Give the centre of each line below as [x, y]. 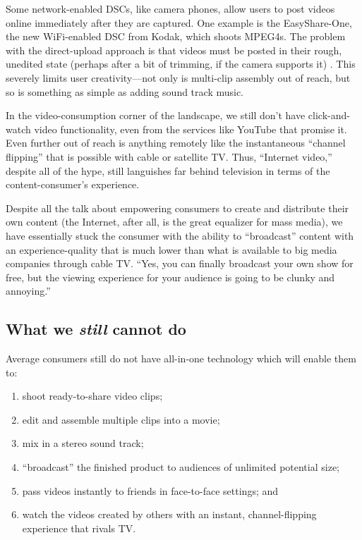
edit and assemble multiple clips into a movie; [121, 419]
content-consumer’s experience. [73, 184]
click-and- [329, 115]
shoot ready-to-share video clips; [92, 396]
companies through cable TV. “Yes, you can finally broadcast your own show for [180, 263]
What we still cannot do [96, 329]
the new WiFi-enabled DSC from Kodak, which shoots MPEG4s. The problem [176, 36]
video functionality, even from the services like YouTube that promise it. [191, 129]
